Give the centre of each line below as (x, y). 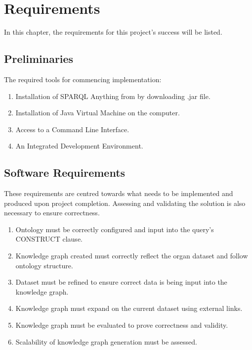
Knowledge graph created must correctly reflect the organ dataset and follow (132, 256)
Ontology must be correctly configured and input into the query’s (115, 229)
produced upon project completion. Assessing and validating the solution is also (125, 203)
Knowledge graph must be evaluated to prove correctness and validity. (122, 325)
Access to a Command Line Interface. (72, 129)
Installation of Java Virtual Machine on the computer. (98, 113)
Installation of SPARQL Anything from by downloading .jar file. (113, 96)
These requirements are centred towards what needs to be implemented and (119, 193)
